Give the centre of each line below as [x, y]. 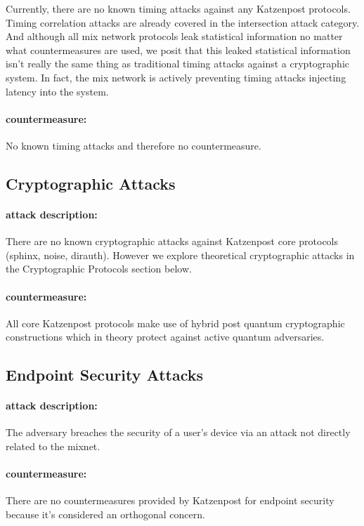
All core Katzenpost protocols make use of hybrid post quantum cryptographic [175, 323]
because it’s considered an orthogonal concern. [105, 514]
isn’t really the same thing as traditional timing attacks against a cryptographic [178, 64]
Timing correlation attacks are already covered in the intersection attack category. [183, 22]
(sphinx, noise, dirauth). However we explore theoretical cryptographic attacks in [180, 255]
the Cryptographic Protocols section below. [99, 269]
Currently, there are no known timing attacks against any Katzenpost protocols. [178, 8]
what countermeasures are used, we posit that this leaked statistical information [178, 50]
